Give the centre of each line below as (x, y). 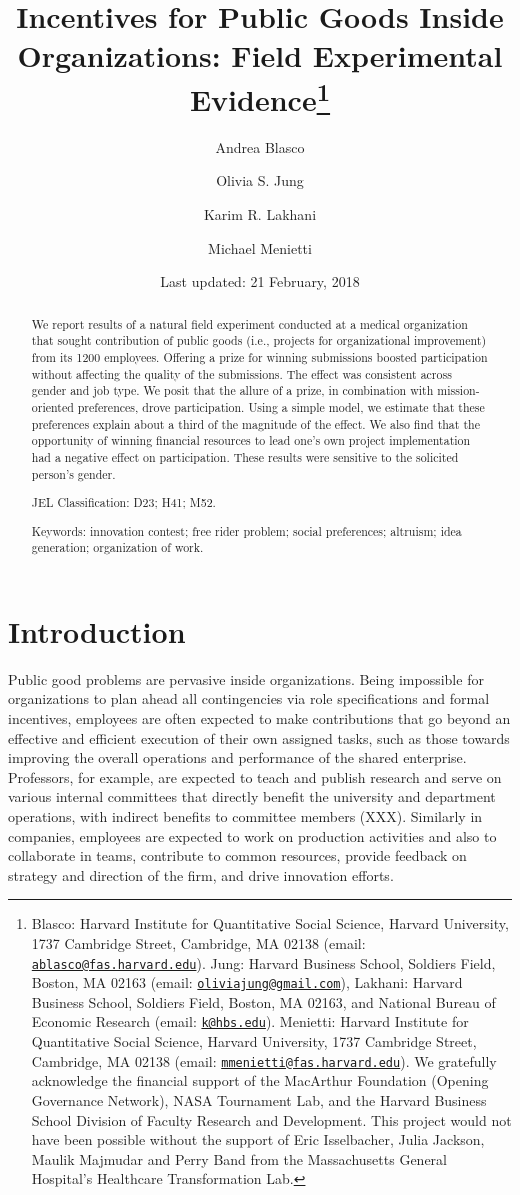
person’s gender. (73, 473)
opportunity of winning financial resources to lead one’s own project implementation (251, 440)
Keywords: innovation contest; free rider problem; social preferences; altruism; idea (246, 530)
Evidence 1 (260, 96)
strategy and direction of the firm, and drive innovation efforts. (201, 874)
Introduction (97, 630)
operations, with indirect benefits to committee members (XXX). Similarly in (245, 816)
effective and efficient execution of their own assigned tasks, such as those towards (259, 737)
